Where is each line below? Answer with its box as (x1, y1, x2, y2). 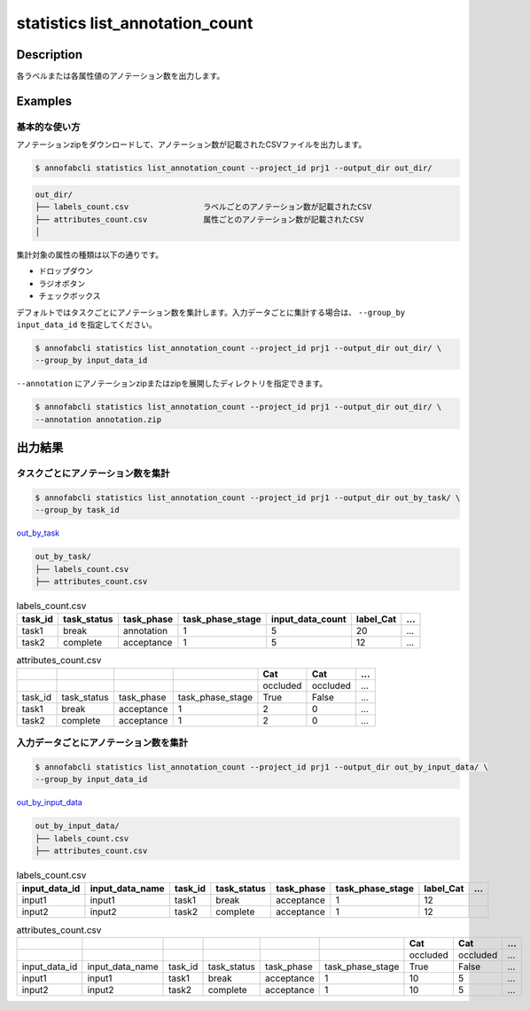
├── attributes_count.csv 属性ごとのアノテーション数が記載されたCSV (35, 214, 364, 224)
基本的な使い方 (16, 121, 81, 133)
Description (16, 47, 83, 62)
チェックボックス (38, 291, 101, 301)
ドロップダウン (38, 266, 93, 277)
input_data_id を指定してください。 (16, 319, 157, 330)
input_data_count (270, 613, 347, 625)
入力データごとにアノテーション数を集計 (16, 737, 189, 749)
